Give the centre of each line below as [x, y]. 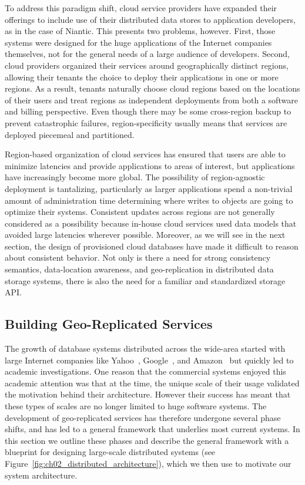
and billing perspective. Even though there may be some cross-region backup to [148, 111]
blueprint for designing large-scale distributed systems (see [110, 452]
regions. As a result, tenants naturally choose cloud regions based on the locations [152, 88]
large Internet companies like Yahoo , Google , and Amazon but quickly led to [149, 360]
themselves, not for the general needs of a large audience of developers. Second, [147, 54]
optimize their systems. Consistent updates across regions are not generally [140, 212]
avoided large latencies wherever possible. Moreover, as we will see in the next [145, 235]
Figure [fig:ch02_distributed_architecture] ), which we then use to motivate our [148, 463]
